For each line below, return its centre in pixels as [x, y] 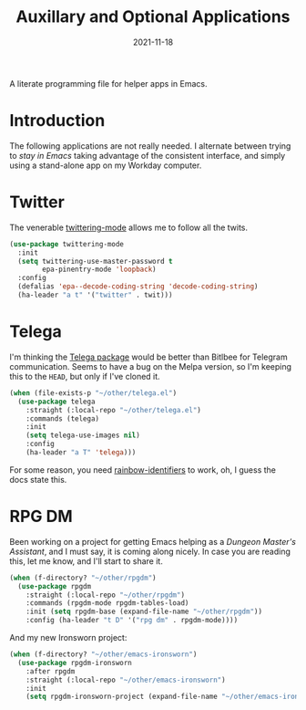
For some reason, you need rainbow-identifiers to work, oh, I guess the [143, 470]
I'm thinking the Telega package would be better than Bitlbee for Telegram [149, 357]
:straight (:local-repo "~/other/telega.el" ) [114, 410]
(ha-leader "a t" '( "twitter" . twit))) [95, 295]
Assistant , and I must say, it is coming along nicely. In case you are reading [150, 551]
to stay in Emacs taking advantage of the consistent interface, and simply [148, 155]
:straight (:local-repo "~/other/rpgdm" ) [105, 595]
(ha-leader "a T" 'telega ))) [81, 453]
